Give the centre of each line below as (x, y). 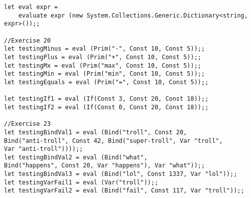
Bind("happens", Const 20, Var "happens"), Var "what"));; (104, 166)
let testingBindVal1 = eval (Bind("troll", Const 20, (96, 132)
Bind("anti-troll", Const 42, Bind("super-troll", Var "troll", (113, 141)
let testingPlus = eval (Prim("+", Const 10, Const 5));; (103, 57)
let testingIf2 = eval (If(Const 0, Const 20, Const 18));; (106, 107)
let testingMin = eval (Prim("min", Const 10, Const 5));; (104, 74)
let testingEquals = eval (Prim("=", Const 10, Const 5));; (106, 82)
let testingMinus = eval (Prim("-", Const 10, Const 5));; (104, 49)
